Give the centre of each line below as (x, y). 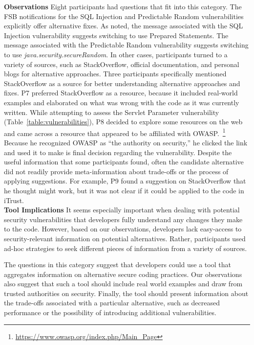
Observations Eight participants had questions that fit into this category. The (123, 6)
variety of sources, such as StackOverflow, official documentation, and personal (122, 64)
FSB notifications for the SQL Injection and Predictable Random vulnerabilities (124, 16)
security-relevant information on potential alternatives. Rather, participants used (125, 238)
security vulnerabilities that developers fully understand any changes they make (123, 219)
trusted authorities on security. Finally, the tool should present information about (126, 293)
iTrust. (14, 200)
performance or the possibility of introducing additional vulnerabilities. (110, 312)
